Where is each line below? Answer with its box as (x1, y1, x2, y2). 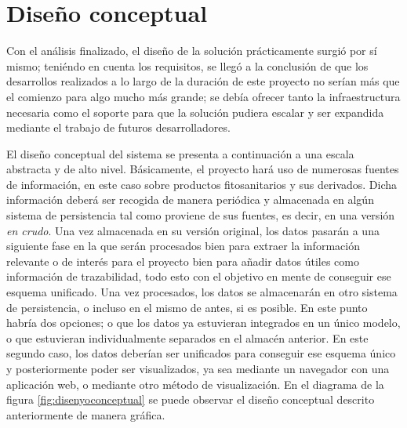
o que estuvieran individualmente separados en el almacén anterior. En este (6, 329, 369, 346)
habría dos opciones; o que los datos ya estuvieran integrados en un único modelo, (6, 314, 401, 331)
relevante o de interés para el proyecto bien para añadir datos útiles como (6, 252, 359, 269)
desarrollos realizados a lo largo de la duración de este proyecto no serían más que (6, 73, 400, 89)
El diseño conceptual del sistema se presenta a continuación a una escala (6, 145, 354, 161)
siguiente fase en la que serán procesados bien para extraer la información (6, 238, 360, 254)
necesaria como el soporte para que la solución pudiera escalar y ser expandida (6, 103, 384, 120)
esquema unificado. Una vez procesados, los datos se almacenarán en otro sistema (6, 284, 398, 300)
